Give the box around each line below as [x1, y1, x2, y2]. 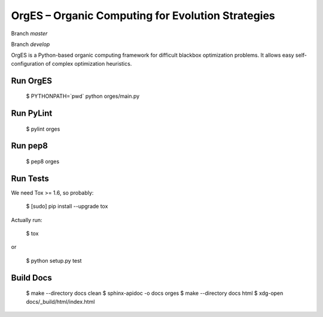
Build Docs [11, 272, 52, 283]
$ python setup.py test [26, 257, 82, 264]
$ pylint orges [26, 125, 60, 133]
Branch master [11, 30, 48, 37]
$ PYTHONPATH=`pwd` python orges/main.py [26, 93, 140, 100]
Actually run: [11, 216, 42, 223]
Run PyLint [11, 108, 53, 118]
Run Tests [11, 173, 49, 183]
